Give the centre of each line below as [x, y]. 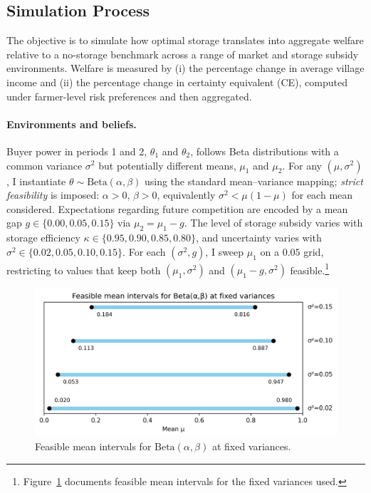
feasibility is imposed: [53, 195]
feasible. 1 [310, 269]
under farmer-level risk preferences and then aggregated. [129, 96]
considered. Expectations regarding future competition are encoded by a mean [177, 208]
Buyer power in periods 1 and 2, [77, 151]
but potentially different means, [167, 165]
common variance [45, 165]
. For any [302, 165]
